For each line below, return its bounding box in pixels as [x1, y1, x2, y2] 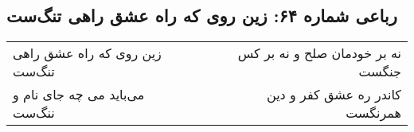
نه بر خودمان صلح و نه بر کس [237, 44, 401, 63]
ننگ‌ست [13, 103, 55, 122]
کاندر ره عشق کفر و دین [266, 85, 401, 104]
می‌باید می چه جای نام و [13, 85, 145, 104]
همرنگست [346, 103, 401, 122]
